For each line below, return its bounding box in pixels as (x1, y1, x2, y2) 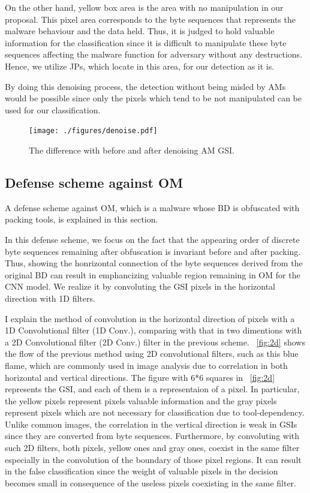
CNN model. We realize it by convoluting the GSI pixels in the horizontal (5, 280, 275, 293)
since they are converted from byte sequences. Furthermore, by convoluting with (5, 429, 300, 442)
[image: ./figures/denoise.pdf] (29, 127, 158, 136)
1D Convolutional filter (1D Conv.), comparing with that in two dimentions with (5, 324, 302, 336)
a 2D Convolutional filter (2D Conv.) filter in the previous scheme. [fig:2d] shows (5, 335, 305, 348)
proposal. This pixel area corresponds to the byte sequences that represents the (5, 13, 296, 25)
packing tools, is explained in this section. (5, 213, 158, 226)
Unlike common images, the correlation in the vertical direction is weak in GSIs (5, 417, 297, 430)
